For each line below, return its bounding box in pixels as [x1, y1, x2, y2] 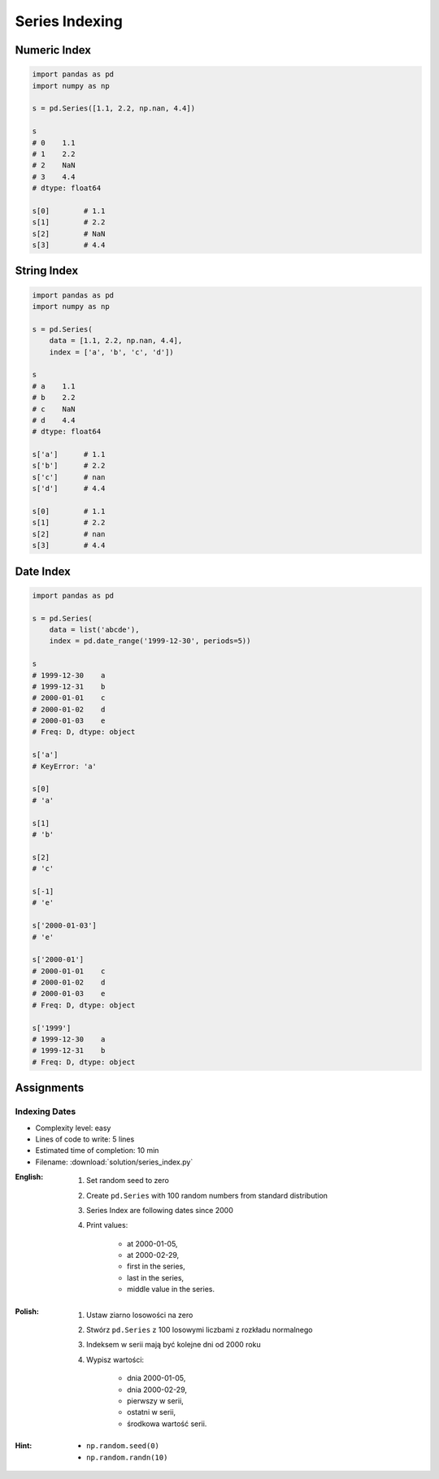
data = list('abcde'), [49, 624, 140, 634]
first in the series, [127, 1261, 186, 1272]
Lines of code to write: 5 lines [35, 1134, 135, 1144]
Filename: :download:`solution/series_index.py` [35, 1157, 193, 1167]
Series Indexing [15, 12, 124, 30]
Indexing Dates [15, 1106, 76, 1117]
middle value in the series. [127, 1285, 215, 1294]
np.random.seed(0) [86, 1442, 160, 1451]
